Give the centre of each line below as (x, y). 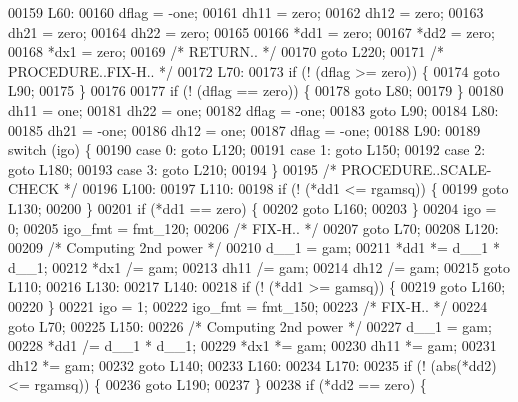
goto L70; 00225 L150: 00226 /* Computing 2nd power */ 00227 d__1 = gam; (250, 325)
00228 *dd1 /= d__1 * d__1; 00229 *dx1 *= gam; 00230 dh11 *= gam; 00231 (252, 345)
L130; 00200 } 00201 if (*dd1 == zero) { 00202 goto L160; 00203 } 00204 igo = (252, 207)
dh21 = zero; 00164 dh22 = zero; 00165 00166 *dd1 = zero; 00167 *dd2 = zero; (252, 31)
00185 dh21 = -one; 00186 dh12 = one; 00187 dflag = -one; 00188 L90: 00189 (244, 129)
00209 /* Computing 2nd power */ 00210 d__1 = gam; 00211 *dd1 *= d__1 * (254, 247)
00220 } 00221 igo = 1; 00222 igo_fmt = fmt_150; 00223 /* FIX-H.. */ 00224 (248, 305)
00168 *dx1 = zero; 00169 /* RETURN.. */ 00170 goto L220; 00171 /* (226, 51)
